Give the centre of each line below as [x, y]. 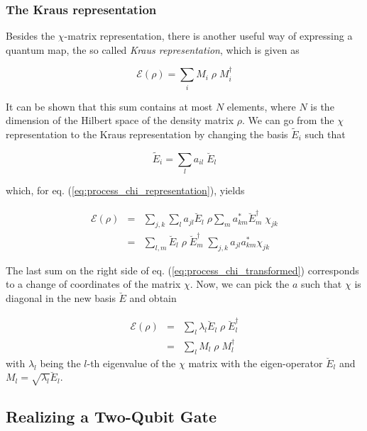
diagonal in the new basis [61, 297]
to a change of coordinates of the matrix [93, 284]
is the [322, 106]
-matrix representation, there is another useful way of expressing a [208, 36]
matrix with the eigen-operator [256, 363]
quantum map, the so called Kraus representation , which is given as [153, 49]
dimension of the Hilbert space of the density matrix [120, 120]
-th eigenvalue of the [131, 363]
